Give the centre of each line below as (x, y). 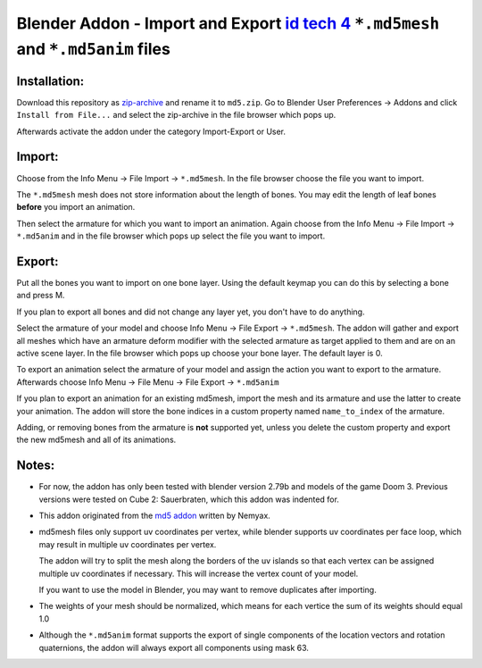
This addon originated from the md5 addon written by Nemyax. (155, 515)
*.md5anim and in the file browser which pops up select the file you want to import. (171, 236)
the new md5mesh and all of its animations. (96, 440)
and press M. (41, 296)
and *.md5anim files (94, 49)
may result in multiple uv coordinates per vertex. (128, 544)
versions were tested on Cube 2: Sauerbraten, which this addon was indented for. (189, 499)
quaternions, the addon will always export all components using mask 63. (174, 647)
